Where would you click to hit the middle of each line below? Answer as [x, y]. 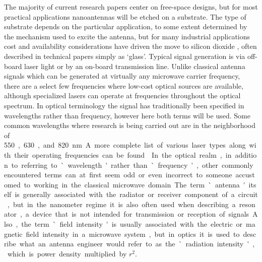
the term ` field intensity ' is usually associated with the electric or [132, 224]
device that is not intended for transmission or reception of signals [141, 214]
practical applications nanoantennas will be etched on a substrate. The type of [125, 16]
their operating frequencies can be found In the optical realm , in [123, 154]
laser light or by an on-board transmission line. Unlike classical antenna [135, 66]
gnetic [13, 234]
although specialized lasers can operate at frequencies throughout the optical [122, 95]
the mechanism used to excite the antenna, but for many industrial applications [127, 36]
